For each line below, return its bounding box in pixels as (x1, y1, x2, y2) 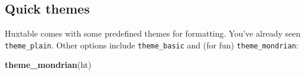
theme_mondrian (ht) (5, 58, 92, 71)
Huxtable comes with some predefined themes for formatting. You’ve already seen (5, 27, 301, 40)
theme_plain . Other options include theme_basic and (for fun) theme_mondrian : (5, 38, 298, 51)
